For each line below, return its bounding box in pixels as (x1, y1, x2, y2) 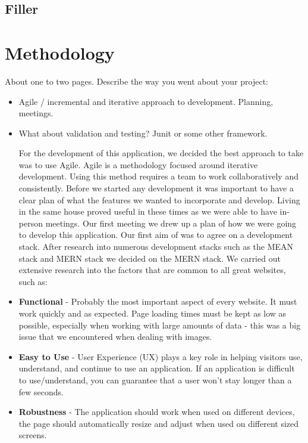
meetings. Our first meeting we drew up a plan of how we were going (45, 216, 297, 229)
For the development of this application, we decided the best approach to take (18, 147, 304, 159)
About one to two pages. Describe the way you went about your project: (5, 75, 269, 87)
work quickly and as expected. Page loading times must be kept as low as (18, 307, 287, 319)
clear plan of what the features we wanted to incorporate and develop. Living (18, 193, 300, 206)
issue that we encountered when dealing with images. (18, 330, 212, 343)
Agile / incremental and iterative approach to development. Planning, (18, 95, 274, 107)
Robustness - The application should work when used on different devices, (18, 405, 295, 418)
